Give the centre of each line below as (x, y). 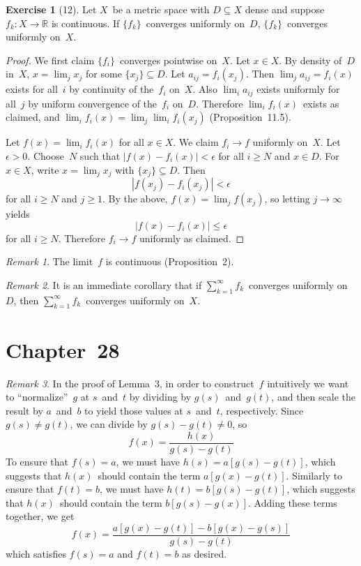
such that (100, 156)
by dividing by (160, 397)
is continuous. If (85, 23)
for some (104, 74)
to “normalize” (37, 397)
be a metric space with (161, 9)
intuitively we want (308, 383)
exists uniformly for (298, 89)
